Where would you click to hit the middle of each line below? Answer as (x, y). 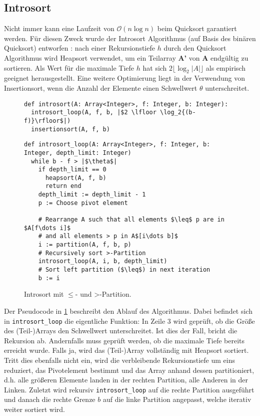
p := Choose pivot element (83, 203)
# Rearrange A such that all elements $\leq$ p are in (131, 220)
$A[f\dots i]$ (47, 228)
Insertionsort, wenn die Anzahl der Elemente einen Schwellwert (101, 87)
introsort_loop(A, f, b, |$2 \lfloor (94, 113)
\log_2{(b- (178, 113)
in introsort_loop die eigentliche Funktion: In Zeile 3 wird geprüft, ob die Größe (129, 321)
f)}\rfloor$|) (47, 121)
